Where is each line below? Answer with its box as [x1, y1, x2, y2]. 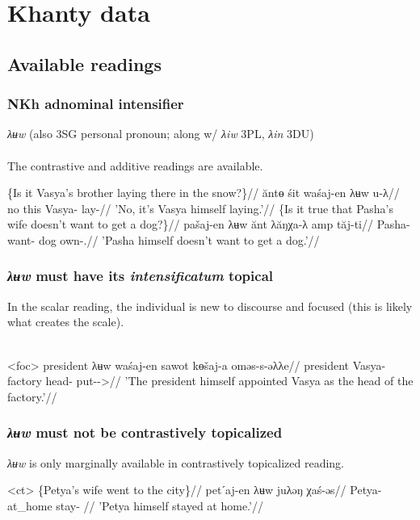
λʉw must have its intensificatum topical [7, 266, 274, 286]
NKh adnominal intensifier [7, 94, 184, 114]
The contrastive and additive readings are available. [7, 157, 263, 174]
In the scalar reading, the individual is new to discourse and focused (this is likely [7, 297, 413, 314]
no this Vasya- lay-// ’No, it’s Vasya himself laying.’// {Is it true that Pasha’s [7, 199, 394, 216]
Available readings [7, 51, 162, 76]
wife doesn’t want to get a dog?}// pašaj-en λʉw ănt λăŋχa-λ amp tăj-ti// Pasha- [7, 216, 410, 233]
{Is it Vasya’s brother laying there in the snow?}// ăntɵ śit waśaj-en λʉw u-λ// [7, 184, 400, 201]
